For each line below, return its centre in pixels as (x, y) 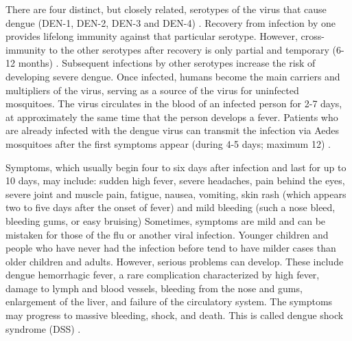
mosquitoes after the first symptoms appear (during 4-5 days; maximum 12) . (168, 143)
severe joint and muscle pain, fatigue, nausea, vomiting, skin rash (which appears (176, 194)
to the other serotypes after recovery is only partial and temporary (189, 49)
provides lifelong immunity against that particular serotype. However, (152, 36)
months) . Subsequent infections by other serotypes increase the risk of (167, 63)
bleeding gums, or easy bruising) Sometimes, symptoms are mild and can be (166, 220)
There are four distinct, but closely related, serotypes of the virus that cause (166, 9)
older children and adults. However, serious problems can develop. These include (175, 261)
